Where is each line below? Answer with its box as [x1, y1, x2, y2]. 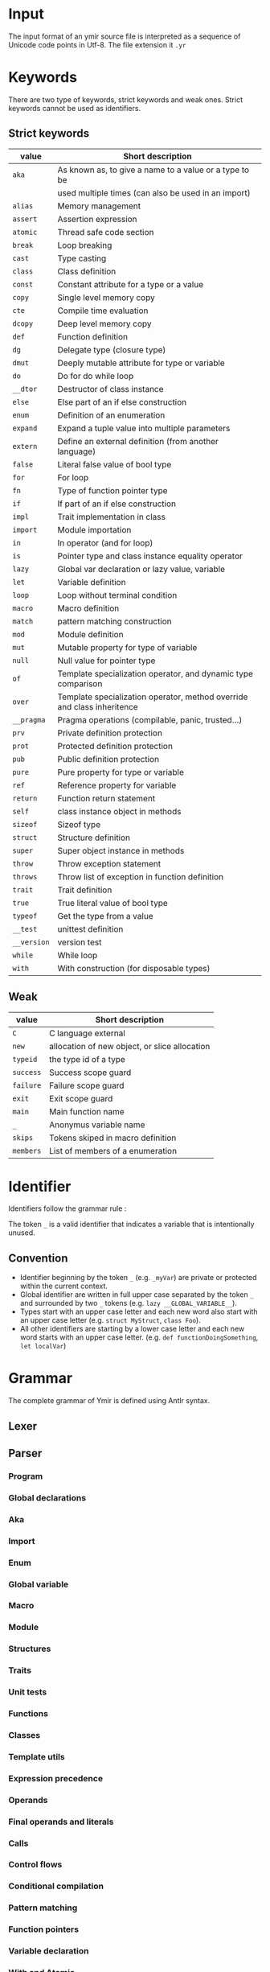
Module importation [57, 524, 132, 535]
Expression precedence [8, 1772, 103, 1784]
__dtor [12, 384, 38, 393]
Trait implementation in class [57, 511, 166, 522]
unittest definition [57, 923, 124, 934]
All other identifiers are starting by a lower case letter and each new [19, 1324, 245, 1334]
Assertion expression [57, 213, 138, 224]
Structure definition [57, 832, 131, 843]
